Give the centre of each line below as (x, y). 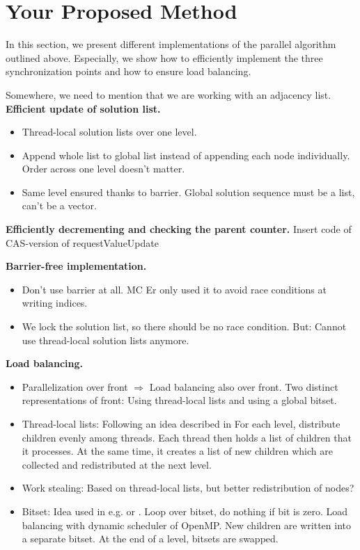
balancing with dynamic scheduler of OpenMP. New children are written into (186, 525)
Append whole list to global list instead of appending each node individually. (186, 155)
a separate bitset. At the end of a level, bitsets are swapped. (150, 539)
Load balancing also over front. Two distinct (244, 386)
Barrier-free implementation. (76, 266)
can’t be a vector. (59, 205)
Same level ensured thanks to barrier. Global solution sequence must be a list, (188, 192)
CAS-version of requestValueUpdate (82, 242)
